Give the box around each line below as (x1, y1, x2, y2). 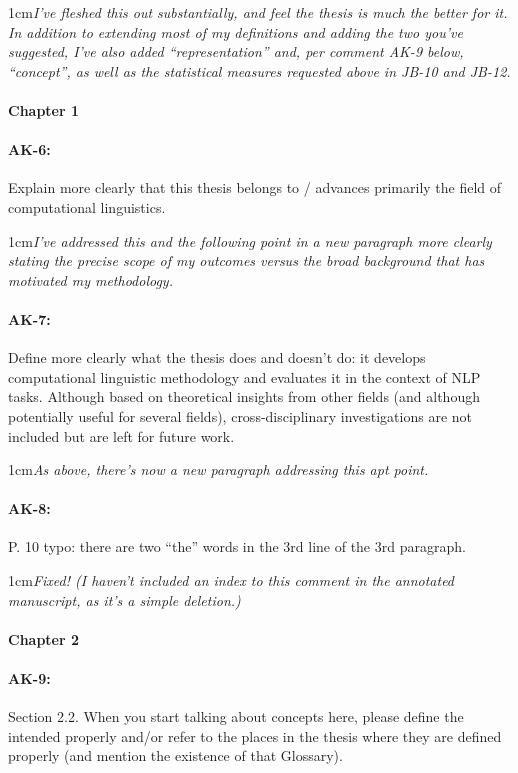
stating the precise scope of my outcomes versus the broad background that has (8, 250, 485, 271)
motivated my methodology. (8, 269, 173, 290)
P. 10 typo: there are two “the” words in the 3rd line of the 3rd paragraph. (8, 536, 466, 557)
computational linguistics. (8, 196, 166, 217)
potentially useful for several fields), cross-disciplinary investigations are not (8, 405, 473, 426)
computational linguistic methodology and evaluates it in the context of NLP (8, 366, 481, 387)
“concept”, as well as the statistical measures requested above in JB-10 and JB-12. (8, 60, 511, 81)
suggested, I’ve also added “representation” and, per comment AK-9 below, (8, 41, 464, 62)
